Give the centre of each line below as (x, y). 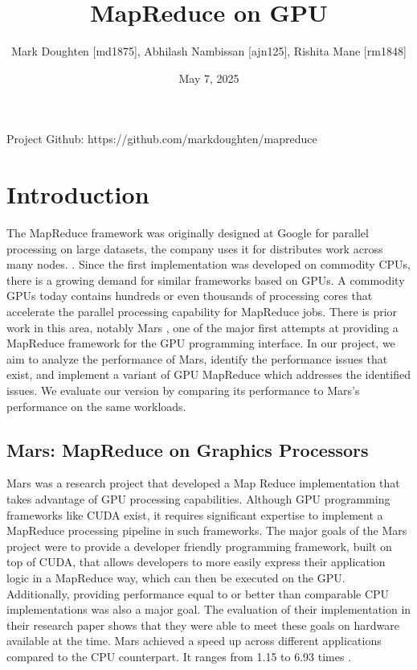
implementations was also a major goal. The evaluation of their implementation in (209, 609)
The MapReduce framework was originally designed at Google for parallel (188, 233)
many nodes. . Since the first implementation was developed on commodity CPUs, (208, 264)
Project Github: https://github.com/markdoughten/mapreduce (162, 139)
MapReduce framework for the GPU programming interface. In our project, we (201, 343)
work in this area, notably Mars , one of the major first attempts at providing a (202, 327)
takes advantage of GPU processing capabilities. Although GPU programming (198, 498)
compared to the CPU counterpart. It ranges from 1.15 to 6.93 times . (179, 656)
